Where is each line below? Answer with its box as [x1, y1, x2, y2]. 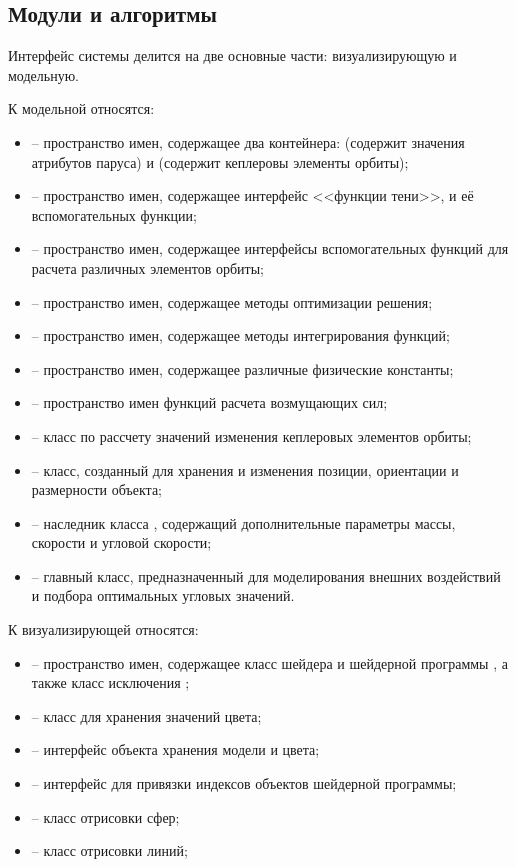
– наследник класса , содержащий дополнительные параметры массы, [31, 512, 456, 533]
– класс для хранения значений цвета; [31, 705, 262, 726]
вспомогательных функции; [31, 204, 197, 225]
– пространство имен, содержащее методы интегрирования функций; [31, 325, 450, 346]
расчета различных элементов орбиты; [31, 257, 264, 278]
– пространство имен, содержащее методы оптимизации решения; [31, 291, 433, 312]
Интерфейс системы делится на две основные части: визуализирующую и [8, 45, 457, 66]
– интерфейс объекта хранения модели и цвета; [31, 739, 320, 760]
